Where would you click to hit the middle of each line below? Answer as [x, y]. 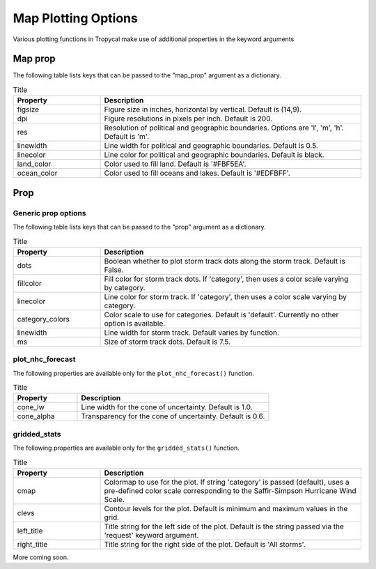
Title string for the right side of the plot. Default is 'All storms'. [205, 544]
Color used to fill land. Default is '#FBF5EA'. [175, 164]
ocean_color [37, 173]
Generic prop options [49, 213]
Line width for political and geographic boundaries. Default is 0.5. [211, 146]
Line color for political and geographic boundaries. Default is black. [214, 155]
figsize [28, 109]
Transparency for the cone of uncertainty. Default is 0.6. [173, 416]
